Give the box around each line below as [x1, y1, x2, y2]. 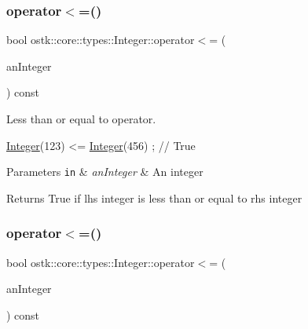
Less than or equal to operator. [6, 111, 156, 126]
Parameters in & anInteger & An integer [6, 163, 203, 180]
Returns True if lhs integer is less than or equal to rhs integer [6, 189, 302, 206]
